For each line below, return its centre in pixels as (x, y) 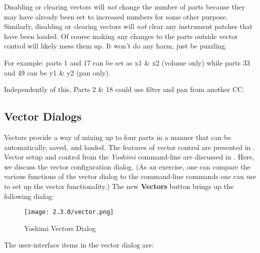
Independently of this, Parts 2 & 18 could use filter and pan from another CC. (124, 89)
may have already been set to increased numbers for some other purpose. (116, 16)
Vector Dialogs (43, 116)
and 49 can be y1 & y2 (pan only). (57, 72)
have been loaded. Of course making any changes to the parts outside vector (121, 36)
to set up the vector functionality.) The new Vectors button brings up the (119, 186)
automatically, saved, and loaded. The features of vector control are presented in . (129, 147)
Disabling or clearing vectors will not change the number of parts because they (125, 6)
